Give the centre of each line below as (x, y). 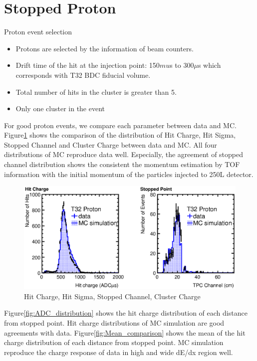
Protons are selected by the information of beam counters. (105, 48)
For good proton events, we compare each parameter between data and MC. (120, 125)
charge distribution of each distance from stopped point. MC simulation (114, 342)
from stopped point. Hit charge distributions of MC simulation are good (114, 323)
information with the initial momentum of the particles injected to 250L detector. (129, 174)
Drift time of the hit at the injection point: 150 (88, 65)
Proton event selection (38, 32)
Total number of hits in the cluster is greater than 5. (96, 91)
